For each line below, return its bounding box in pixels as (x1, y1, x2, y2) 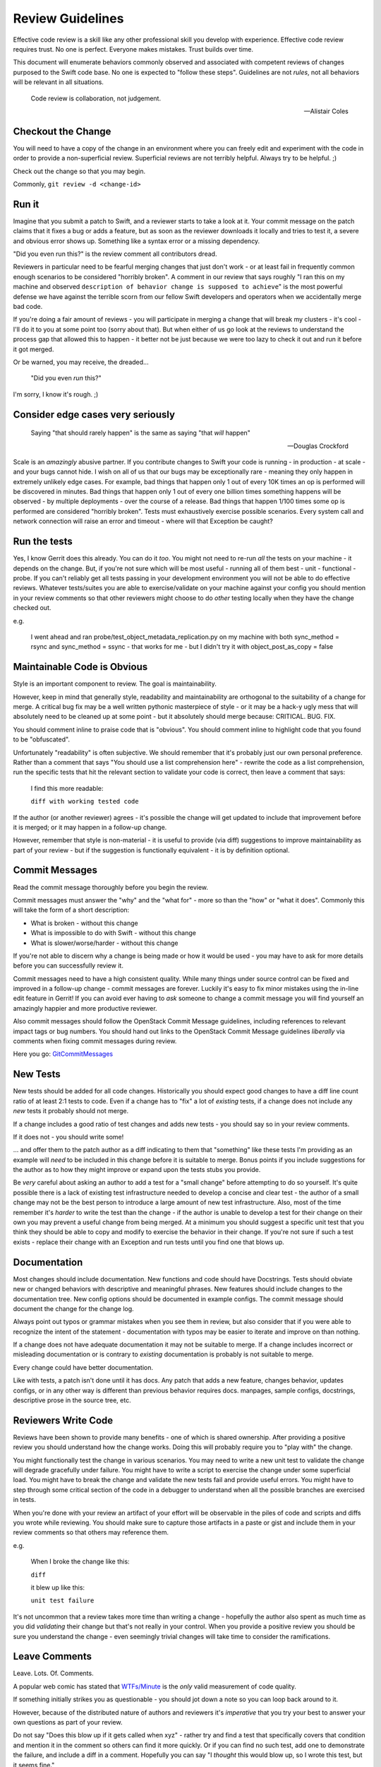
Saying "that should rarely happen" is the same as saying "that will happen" (30, 428, 250, 438)
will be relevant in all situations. (13, 78, 104, 86)
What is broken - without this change (30, 919, 138, 927)
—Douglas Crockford (286, 442, 349, 450)
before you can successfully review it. (13, 961, 123, 970)
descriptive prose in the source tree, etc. (13, 1396, 131, 1404)
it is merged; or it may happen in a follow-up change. (13, 823, 167, 831)
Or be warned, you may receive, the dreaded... (13, 358, 149, 366)
